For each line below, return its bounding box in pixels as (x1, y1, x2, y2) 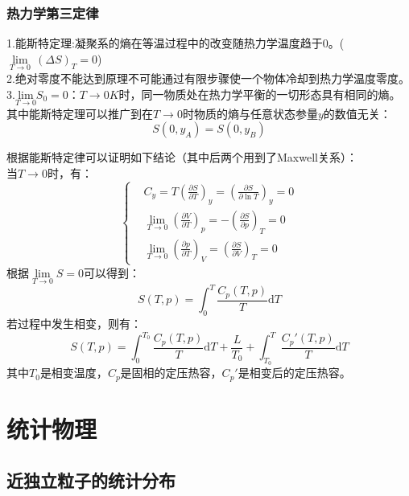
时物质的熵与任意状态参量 (182, 105, 318, 121)
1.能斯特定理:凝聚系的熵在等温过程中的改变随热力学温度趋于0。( (6, 35, 345, 51)
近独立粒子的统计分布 (6, 467, 176, 492)
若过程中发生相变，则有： (6, 315, 142, 332)
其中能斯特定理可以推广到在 (6, 105, 153, 121)
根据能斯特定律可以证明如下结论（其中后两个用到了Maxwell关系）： (6, 149, 357, 166)
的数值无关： (323, 105, 391, 121)
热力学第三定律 (6, 2, 99, 23)
